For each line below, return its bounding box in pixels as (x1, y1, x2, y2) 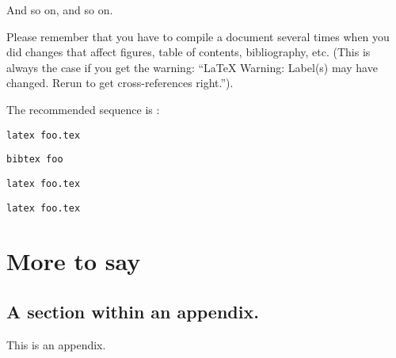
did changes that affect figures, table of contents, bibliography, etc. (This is (6, 44, 371, 60)
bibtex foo (6, 154, 63, 166)
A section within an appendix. (6, 299, 259, 323)
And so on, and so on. (6, 2, 113, 17)
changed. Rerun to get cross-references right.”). (6, 74, 234, 91)
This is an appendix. (6, 336, 106, 352)
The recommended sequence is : (6, 101, 160, 117)
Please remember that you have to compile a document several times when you (6, 28, 390, 44)
